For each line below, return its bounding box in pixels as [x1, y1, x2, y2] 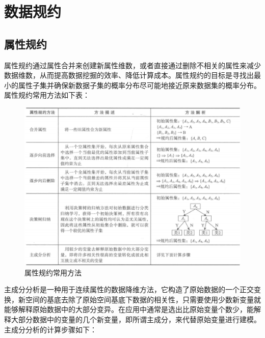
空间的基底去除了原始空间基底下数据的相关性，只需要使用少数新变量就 [25, 294, 261, 304]
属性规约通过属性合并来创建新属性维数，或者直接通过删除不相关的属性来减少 [4, 60, 261, 70]
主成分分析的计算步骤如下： [4, 324, 97, 334]
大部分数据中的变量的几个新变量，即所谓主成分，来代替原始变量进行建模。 [11, 314, 261, 325]
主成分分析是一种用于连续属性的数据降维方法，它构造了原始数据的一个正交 [4, 284, 254, 295]
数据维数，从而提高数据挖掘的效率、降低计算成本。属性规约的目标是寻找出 [4, 70, 254, 80]
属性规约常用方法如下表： [4, 90, 90, 100]
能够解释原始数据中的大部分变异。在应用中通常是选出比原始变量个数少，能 [4, 304, 254, 315]
